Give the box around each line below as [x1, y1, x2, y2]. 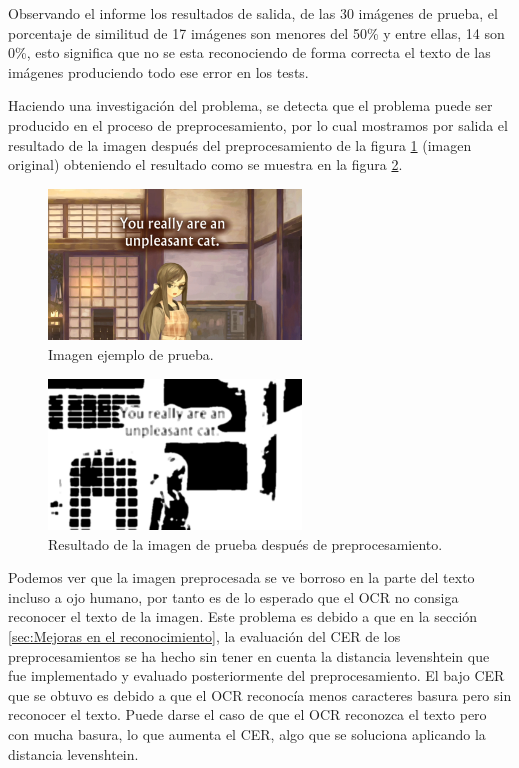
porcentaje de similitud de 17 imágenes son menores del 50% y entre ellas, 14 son [8, 22, 505, 43]
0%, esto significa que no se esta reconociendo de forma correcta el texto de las [8, 42, 491, 63]
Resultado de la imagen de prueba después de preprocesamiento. [48, 533, 443, 554]
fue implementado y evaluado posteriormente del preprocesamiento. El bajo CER [8, 665, 505, 686]
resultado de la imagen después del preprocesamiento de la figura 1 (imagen [8, 134, 472, 155]
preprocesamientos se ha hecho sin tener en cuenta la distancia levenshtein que [8, 645, 490, 666]
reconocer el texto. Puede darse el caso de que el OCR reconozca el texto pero [8, 704, 487, 725]
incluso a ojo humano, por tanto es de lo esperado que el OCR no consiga [8, 586, 459, 607]
